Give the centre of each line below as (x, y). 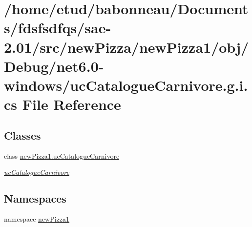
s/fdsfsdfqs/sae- (58, 28)
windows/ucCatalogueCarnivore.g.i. (126, 85)
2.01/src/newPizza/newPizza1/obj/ (126, 47)
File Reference (72, 104)
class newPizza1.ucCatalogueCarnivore (62, 155)
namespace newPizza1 (37, 218)
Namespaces (35, 198)
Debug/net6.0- (54, 66)
